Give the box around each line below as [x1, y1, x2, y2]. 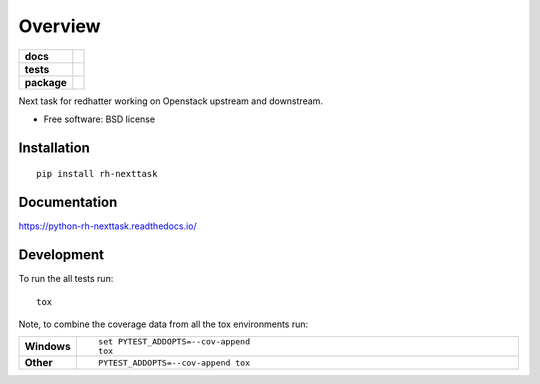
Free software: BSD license [43, 113, 155, 125]
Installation [18, 139, 90, 156]
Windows [24, 340, 71, 354]
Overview [18, 15, 101, 37]
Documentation [18, 194, 118, 211]
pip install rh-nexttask [36, 168, 158, 180]
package [24, 75, 67, 89]
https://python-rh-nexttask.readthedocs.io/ [18, 220, 197, 232]
